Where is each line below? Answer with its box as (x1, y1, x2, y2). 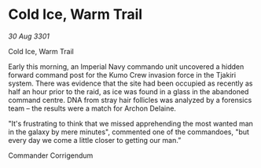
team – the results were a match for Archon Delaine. (8, 104, 177, 113)
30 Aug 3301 (8, 31, 50, 41)
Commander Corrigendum (8, 151, 94, 160)
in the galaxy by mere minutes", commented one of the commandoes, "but (8, 127, 250, 137)
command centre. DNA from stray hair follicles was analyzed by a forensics (8, 95, 252, 104)
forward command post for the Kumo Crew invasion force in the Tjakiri (8, 70, 237, 79)
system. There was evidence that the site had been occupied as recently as (8, 79, 253, 88)
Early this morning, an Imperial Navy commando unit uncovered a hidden (8, 61, 244, 71)
